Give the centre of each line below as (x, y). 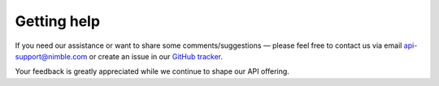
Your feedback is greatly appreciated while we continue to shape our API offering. (152, 71)
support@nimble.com (51, 56)
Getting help (58, 21)
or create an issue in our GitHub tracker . (156, 56)
